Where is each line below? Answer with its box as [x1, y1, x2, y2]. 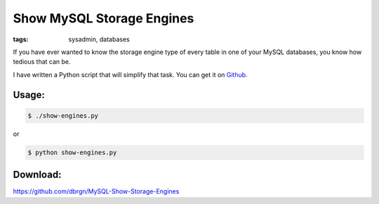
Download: [13, 169, 62, 181]
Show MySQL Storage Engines [13, 11, 194, 26]
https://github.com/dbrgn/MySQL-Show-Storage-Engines [13, 187, 180, 196]
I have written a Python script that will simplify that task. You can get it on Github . [13, 70, 248, 79]
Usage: [13, 88, 46, 101]
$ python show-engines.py [27, 148, 117, 156]
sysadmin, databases [68, 35, 130, 43]
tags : [13, 35, 29, 43]
